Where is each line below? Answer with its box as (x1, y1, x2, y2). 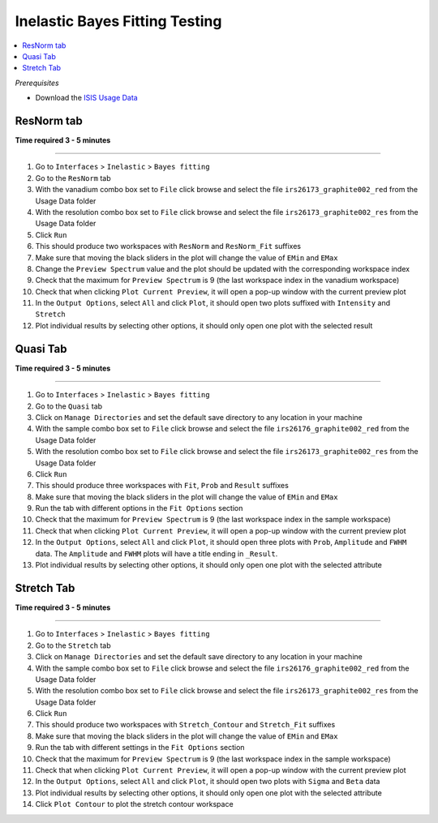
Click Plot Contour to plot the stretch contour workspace (35, 799, 234, 809)
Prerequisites (15, 78, 60, 88)
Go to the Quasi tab (35, 401, 103, 411)
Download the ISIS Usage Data (35, 93, 138, 103)
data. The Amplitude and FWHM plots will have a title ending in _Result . (35, 548, 278, 559)
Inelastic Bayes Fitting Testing (15, 12, 222, 30)
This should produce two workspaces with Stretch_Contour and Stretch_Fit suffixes (35, 720, 336, 730)
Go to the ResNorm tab (35, 173, 111, 182)
